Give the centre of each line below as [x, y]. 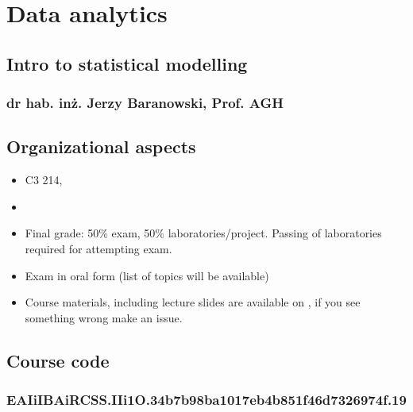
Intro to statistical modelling [127, 63]
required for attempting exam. [98, 248]
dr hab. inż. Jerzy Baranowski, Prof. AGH [145, 103]
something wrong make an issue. [104, 317]
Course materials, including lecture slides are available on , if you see [193, 302]
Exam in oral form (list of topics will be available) [147, 275]
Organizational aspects [101, 146]
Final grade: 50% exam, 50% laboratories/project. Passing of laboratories [203, 233]
